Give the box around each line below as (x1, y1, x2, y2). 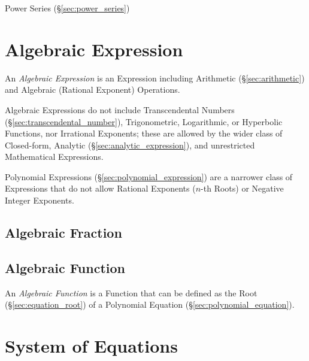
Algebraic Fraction (5, 223, 122, 242)
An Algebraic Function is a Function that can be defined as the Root (5, 286, 257, 299)
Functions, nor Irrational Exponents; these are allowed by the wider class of (5, 127, 283, 139)
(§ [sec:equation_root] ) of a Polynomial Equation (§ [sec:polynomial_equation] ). (5, 298, 295, 311)
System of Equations (5, 333, 178, 358)
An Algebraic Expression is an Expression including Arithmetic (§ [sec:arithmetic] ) (5, 71, 305, 84)
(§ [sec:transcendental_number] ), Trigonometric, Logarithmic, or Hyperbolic (5, 115, 283, 128)
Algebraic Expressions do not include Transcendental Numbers (5, 103, 235, 116)
